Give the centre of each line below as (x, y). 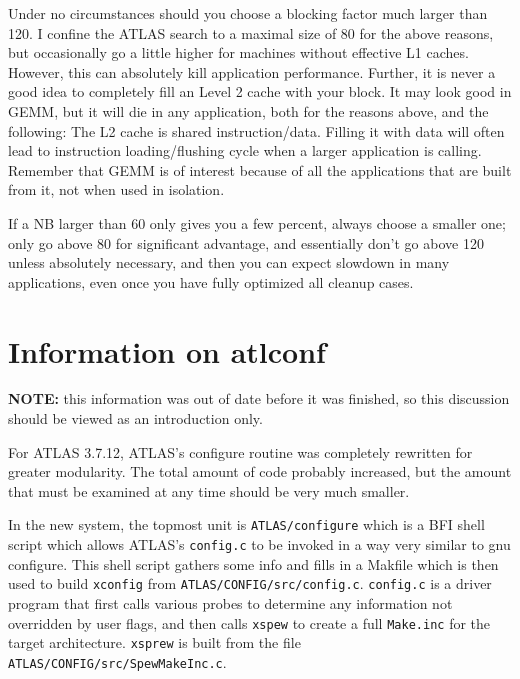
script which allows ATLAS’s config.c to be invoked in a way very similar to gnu (259, 544)
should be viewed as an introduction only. (135, 418)
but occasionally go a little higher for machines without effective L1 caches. (238, 52)
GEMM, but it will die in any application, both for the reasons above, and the (248, 110)
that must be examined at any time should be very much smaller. (209, 490)
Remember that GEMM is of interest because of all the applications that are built (260, 169)
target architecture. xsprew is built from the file (154, 642)
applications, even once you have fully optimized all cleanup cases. (211, 281)
